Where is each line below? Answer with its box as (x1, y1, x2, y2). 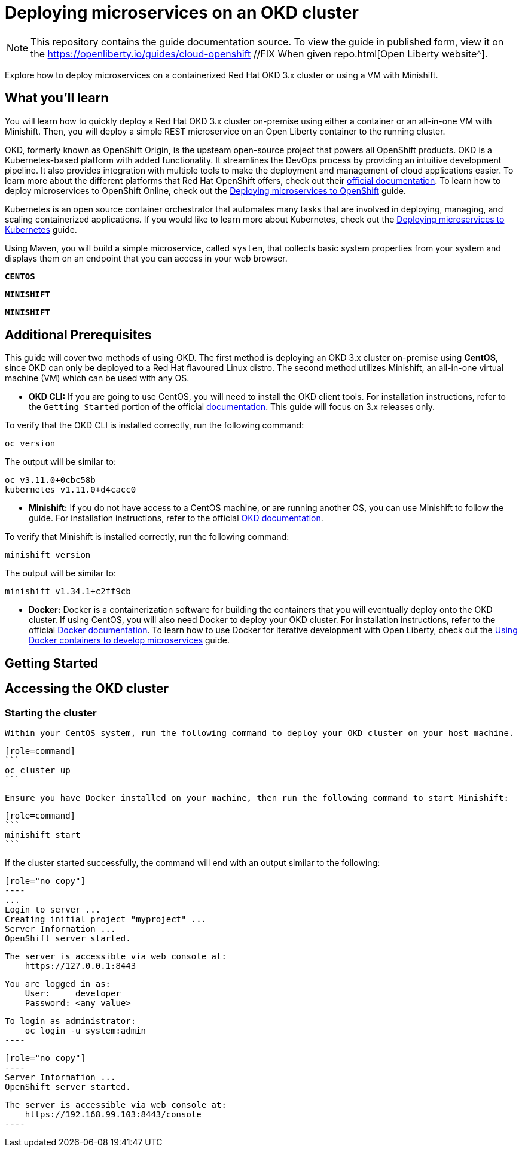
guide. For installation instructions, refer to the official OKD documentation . (29, 513, 323, 524)
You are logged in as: (5, 979, 111, 989)
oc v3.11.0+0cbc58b (5, 475, 96, 485)
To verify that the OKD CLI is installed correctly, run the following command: (5, 420, 304, 431)
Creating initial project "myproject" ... (5, 914, 207, 925)
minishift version (5, 550, 91, 560)
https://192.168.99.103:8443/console (25, 1110, 202, 1120)
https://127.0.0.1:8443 (25, 961, 136, 971)
